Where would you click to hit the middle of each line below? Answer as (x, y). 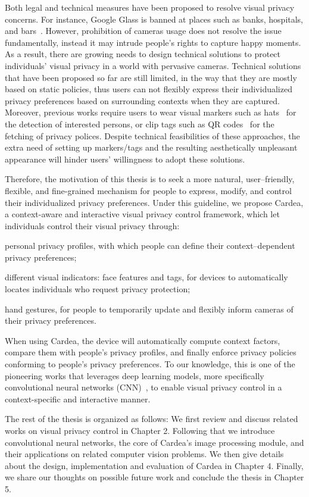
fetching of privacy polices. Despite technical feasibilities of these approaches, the (152, 135)
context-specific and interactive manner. (78, 398)
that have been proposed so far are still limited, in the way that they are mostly (151, 77)
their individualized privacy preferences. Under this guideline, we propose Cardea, (154, 202)
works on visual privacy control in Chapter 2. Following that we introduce (140, 430)
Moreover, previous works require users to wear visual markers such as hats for (151, 112)
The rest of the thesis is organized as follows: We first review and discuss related (152, 419)
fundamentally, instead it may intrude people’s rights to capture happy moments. (153, 42)
